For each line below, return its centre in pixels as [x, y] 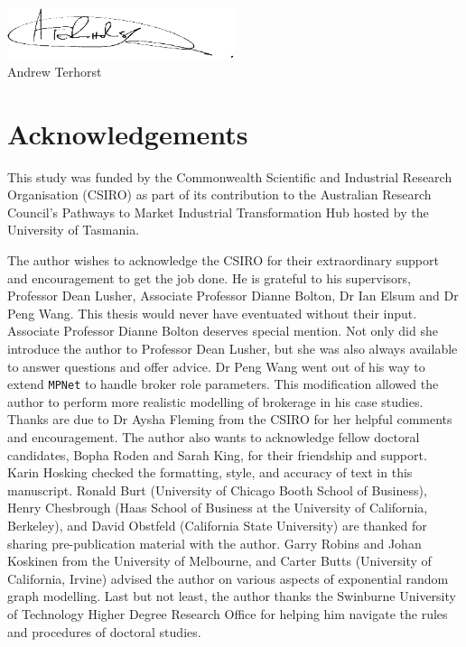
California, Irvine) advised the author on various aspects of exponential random [228, 578]
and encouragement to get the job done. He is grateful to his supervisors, [209, 277]
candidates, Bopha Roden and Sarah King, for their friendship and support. [217, 454]
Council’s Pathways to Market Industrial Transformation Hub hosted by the [218, 212]
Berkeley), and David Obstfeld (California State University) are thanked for [217, 525]
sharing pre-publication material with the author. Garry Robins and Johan [214, 543]
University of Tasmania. [74, 230]
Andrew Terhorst [55, 71]
